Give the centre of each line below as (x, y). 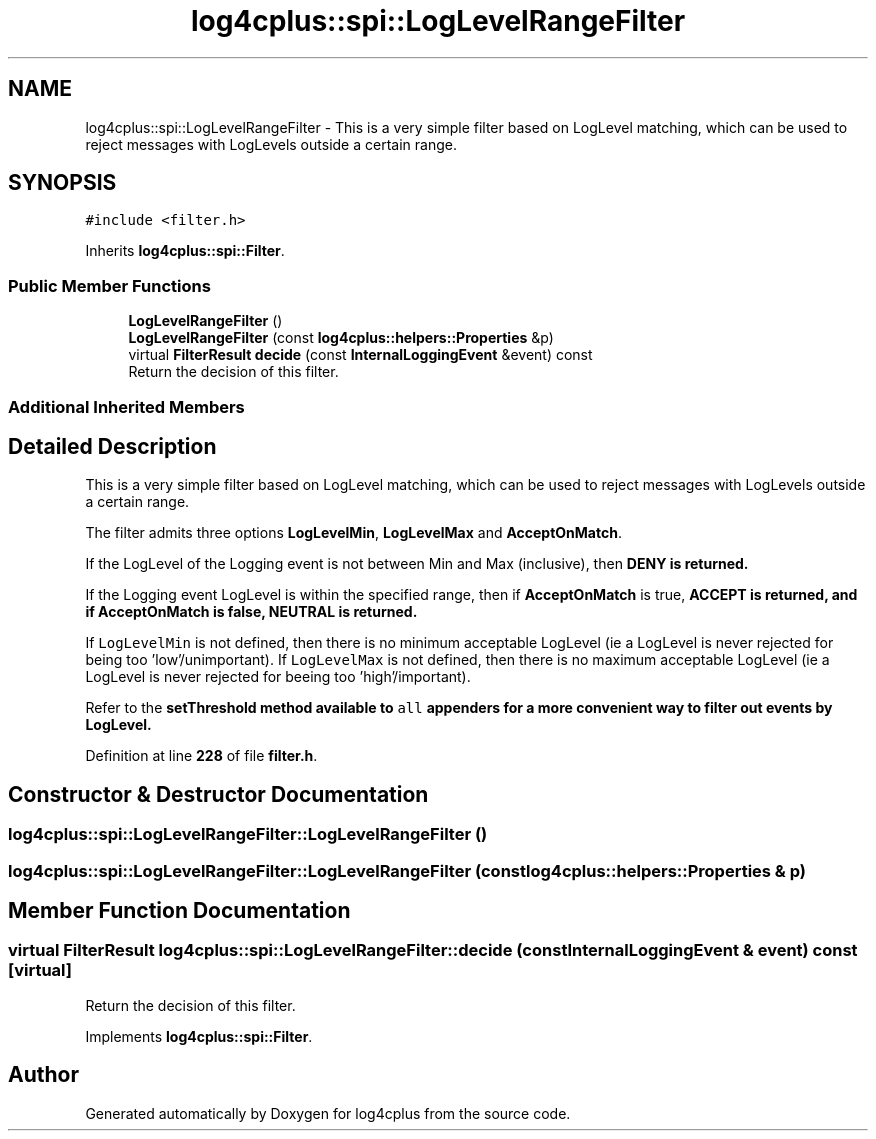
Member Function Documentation (179, 911)
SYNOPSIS (62, 183)
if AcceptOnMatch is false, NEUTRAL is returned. (251, 612)
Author (43, 1075)
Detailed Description (112, 446)
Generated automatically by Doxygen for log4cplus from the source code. (328, 1113)
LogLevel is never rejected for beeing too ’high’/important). (278, 677)
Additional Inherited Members (126, 406)
